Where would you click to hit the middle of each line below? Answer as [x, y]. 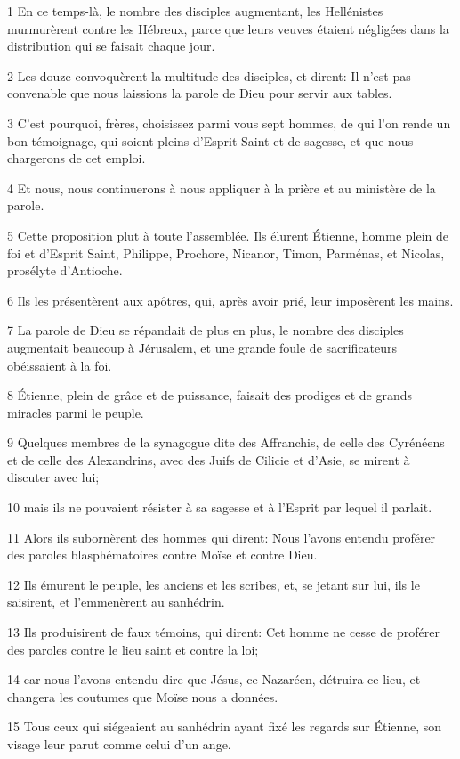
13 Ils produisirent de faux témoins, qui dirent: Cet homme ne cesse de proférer [223, 632]
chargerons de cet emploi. [77, 158]
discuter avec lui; [53, 477]
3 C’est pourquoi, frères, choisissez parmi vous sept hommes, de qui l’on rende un [229, 122]
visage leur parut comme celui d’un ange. [119, 744]
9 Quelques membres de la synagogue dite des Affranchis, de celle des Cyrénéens [226, 442]
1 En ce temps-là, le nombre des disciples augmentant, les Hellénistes [195, 11]
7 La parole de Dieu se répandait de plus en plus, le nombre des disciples [206, 330]
